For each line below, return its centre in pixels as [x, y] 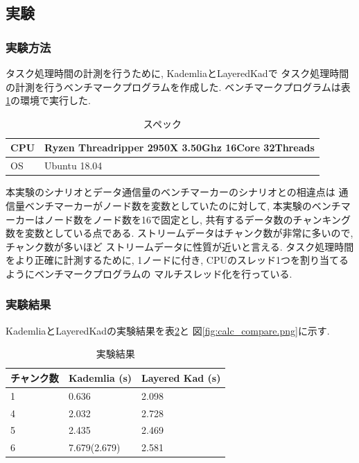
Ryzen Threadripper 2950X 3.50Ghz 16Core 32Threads [179, 148]
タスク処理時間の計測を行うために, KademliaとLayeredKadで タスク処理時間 [177, 73]
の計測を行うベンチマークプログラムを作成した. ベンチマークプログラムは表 [178, 86]
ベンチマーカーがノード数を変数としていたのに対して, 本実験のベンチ [183, 205]
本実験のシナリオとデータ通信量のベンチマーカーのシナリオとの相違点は [170, 192]
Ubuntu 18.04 [73, 166]
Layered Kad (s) [181, 377]
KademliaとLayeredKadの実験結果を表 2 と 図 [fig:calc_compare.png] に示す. [168, 330]
